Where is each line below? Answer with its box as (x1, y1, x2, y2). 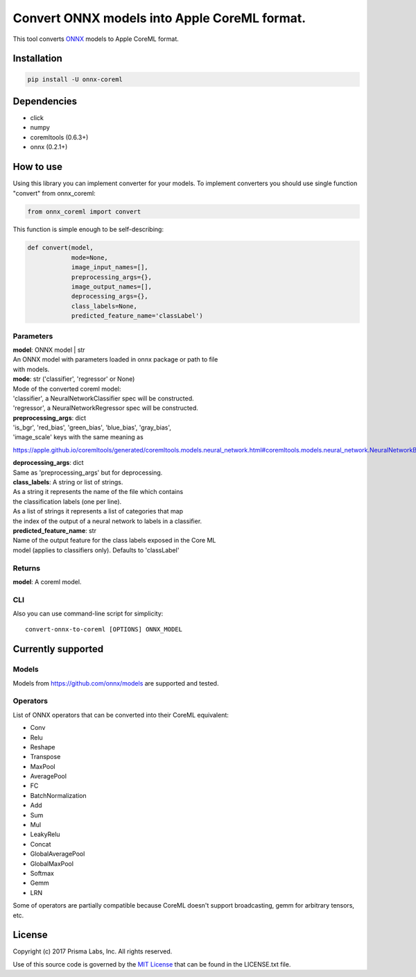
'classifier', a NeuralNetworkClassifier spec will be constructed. (12, 394, 194, 402)
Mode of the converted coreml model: (12, 384, 121, 393)
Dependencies (12, 95, 78, 107)
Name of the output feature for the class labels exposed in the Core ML (12, 536, 216, 545)
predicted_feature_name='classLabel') (71, 312, 204, 320)
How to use (12, 161, 62, 173)
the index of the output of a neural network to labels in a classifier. (12, 517, 202, 525)
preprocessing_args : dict (12, 414, 87, 422)
